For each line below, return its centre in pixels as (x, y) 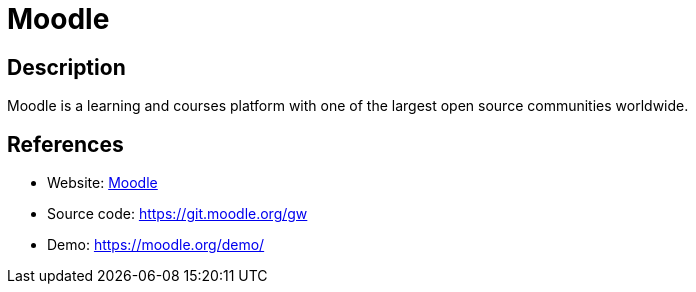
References (65, 144)
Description (66, 67)
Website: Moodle (102, 183)
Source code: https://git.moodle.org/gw (177, 214)
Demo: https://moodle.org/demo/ (156, 245)
